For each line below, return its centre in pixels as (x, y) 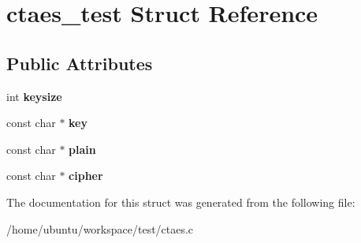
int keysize (34, 96)
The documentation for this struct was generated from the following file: (181, 202)
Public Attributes (80, 63)
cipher (86, 176)
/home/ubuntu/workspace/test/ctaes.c (100, 228)
